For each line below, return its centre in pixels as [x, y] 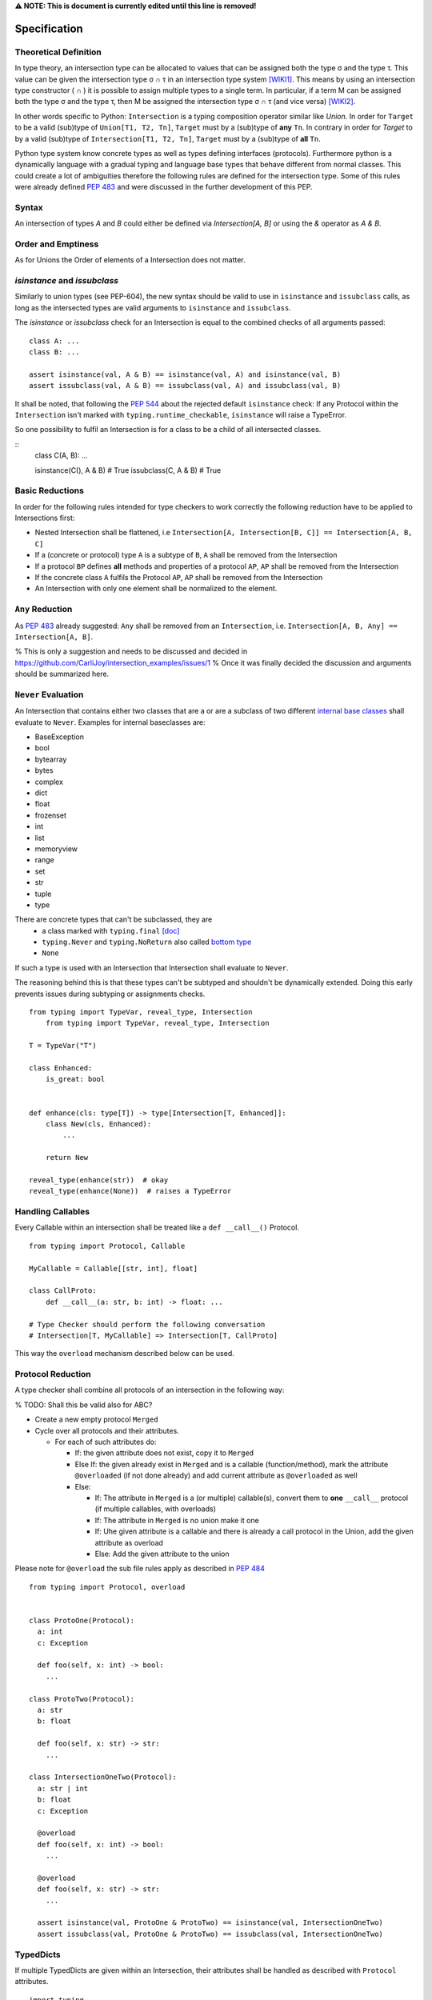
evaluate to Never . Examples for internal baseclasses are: [110, 722]
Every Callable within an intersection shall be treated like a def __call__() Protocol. [157, 1227]
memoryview [56, 849]
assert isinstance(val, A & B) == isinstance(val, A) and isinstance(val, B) [185, 374]
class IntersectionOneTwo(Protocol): [103, 1777]
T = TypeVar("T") [63, 1046]
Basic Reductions [49, 490]
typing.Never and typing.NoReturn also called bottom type [147, 942]
